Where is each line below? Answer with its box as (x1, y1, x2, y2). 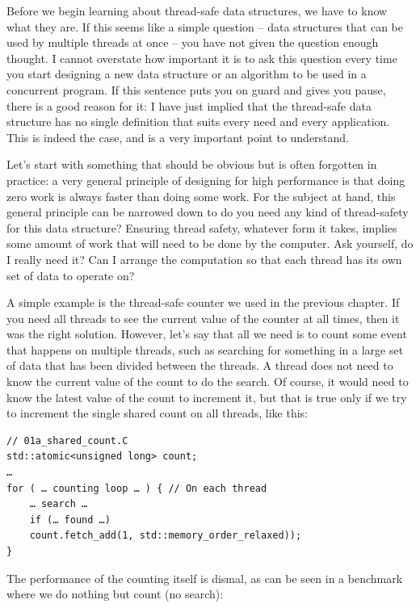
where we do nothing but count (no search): (6, 585, 224, 602)
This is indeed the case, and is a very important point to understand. (6, 128, 350, 145)
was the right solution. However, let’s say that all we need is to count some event (6, 325, 407, 342)
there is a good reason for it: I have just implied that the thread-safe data (6, 97, 372, 114)
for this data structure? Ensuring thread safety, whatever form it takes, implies (6, 219, 397, 236)
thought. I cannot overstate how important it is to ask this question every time (6, 49, 397, 66)
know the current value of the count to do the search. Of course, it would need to (6, 373, 409, 390)
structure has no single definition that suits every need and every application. (6, 113, 390, 130)
